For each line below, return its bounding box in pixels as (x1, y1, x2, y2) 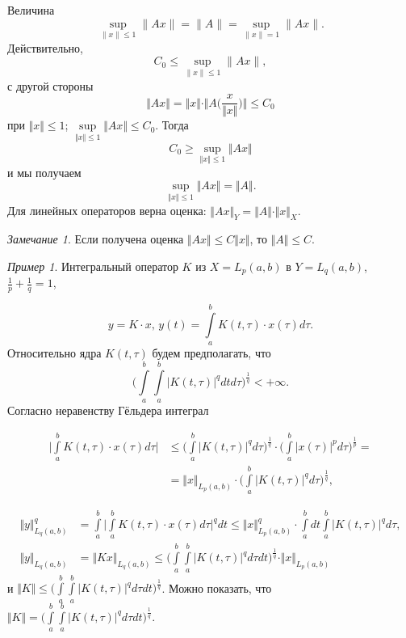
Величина (7, 2, 55, 18)
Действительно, (7, 39, 83, 56)
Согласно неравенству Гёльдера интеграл (7, 402, 209, 419)
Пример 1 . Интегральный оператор (7, 257, 178, 274)
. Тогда (155, 116, 189, 133)
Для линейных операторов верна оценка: (7, 201, 207, 218)
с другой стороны (7, 77, 94, 94)
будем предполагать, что (152, 344, 271, 361)
